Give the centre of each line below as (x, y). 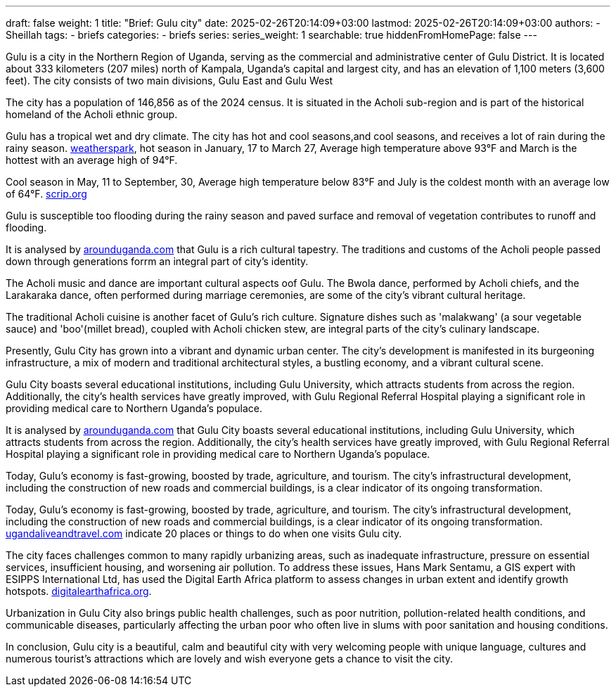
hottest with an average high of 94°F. (92, 160)
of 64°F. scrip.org (46, 194)
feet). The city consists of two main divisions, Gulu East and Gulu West (169, 81)
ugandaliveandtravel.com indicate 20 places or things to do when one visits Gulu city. (204, 533)
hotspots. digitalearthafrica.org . (79, 591)
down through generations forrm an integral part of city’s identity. (157, 261)
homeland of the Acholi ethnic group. (92, 114)
